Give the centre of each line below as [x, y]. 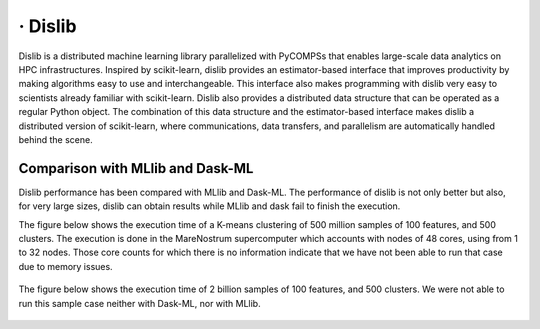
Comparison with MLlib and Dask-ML [136, 168]
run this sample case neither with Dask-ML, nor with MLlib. [139, 303]
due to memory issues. [66, 266]
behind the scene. [56, 139]
